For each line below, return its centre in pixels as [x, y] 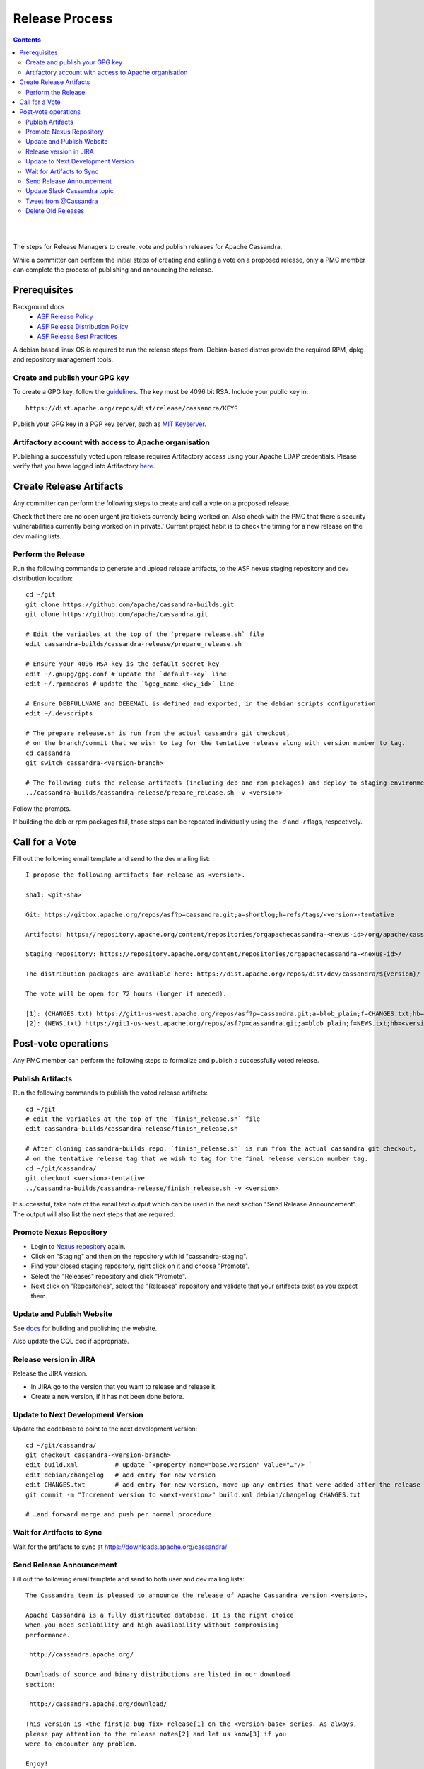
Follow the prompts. [42, 808]
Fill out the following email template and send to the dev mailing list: [112, 858]
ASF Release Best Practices [77, 337]
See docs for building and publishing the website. [85, 1328]
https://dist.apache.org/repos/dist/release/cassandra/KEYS [132, 408]
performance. [48, 1635]
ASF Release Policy [65, 317]
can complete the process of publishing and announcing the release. [113, 270]
